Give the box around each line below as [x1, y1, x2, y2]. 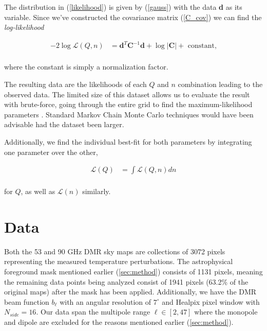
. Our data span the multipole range [36, 306, 150, 317]
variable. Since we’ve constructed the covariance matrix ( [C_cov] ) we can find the [4, 11, 262, 22]
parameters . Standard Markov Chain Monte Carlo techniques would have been [4, 109, 254, 119]
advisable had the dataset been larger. [4, 119, 124, 130]
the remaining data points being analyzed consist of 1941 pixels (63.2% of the [4, 276, 249, 287]
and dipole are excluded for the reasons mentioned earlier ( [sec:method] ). [4, 317, 234, 327]
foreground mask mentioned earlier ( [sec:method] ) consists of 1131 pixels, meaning [4, 266, 263, 277]
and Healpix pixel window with [162, 296, 260, 307]
